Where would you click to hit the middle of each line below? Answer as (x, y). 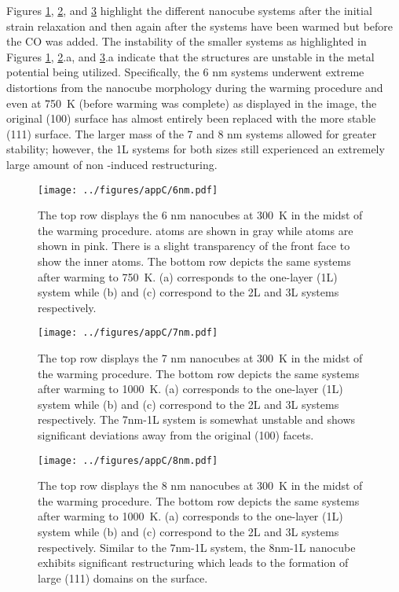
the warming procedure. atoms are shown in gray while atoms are (196, 230)
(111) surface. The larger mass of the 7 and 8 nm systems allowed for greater (192, 133)
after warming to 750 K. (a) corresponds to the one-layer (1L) (188, 276)
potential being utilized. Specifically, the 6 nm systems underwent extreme (185, 72)
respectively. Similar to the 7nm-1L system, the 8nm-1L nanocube (197, 547)
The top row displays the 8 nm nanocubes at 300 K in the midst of (200, 485)
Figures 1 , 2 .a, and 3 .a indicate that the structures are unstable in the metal (190, 56)
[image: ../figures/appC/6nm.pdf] (128, 190)
